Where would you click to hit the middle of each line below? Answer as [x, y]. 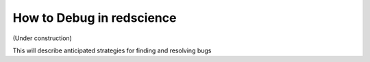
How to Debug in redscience [95, 18]
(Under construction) [42, 38]
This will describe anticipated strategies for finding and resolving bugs [112, 50]
